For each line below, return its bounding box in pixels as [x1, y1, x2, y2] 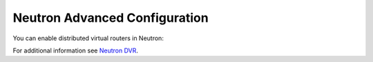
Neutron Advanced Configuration [12, 10, 209, 25]
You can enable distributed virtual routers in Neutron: [12, 34, 164, 42]
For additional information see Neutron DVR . [12, 46, 138, 55]
